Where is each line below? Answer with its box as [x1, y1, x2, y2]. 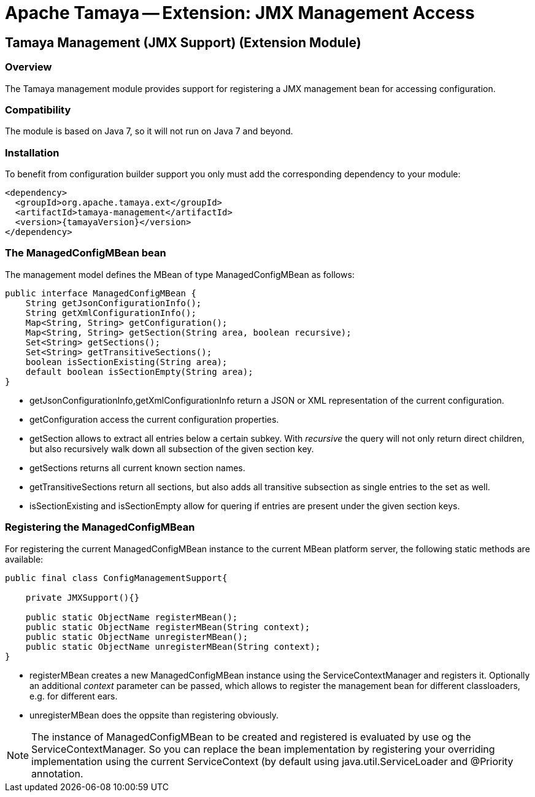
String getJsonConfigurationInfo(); [25, 298, 202, 308]
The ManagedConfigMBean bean [5, 247, 166, 260]
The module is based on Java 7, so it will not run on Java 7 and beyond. [5, 126, 293, 137]
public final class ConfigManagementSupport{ [5, 572, 228, 583]
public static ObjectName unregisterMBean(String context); [25, 641, 321, 652]
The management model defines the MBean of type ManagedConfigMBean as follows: [5, 269, 355, 280]
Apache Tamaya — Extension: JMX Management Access [5, 2, 475, 23]
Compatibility [5, 103, 71, 116]
